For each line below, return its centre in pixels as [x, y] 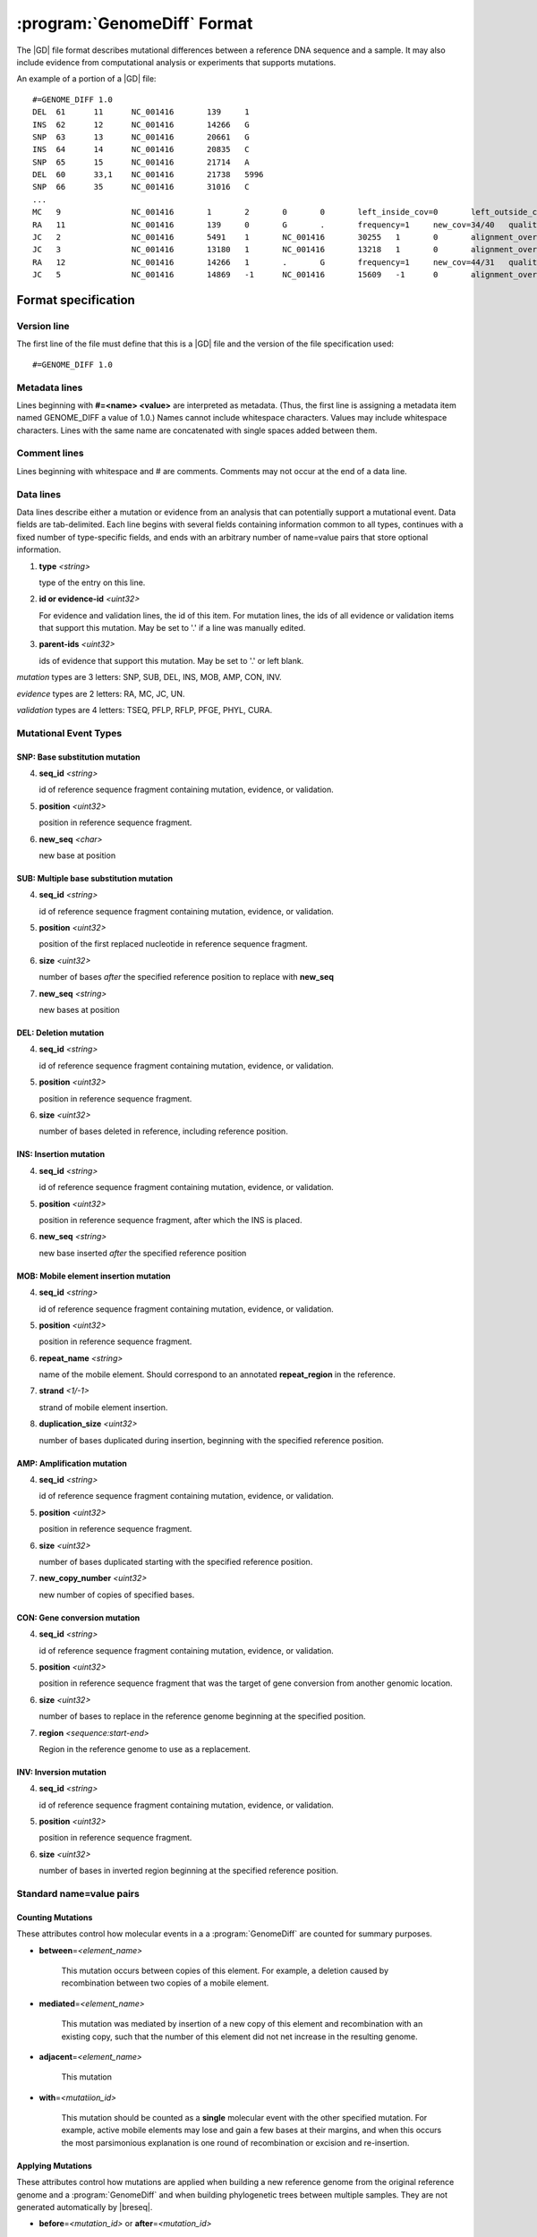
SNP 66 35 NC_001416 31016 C [141, 187]
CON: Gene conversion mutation [78, 1617]
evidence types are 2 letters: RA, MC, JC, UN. [101, 693]
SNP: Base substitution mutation [78, 757]
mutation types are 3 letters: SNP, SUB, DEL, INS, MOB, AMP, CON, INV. [149, 677]
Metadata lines [50, 387]
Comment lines [50, 454]
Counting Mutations [55, 1917]
